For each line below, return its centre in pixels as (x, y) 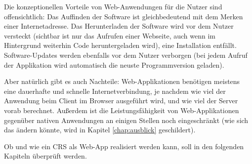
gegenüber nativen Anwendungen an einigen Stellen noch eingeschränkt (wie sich (126, 120)
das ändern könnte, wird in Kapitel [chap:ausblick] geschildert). (100, 130)
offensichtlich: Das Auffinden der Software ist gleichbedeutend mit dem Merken (124, 16)
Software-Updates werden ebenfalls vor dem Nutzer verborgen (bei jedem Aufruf (126, 55)
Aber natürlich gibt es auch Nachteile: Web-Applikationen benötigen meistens (122, 81)
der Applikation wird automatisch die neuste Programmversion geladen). (114, 64)
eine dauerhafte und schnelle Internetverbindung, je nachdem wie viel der (115, 91)
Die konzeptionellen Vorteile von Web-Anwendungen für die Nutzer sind (113, 6)
